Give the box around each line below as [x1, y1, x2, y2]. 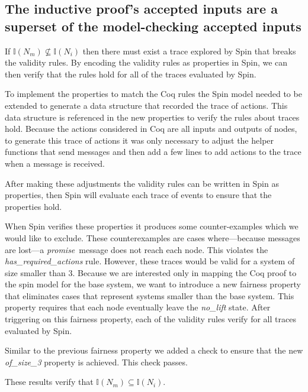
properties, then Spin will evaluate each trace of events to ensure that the [5, 189, 272, 201]
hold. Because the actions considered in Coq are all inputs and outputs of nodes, [5, 122, 297, 135]
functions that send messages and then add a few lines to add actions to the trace [5, 145, 301, 158]
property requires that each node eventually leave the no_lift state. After [5, 301, 271, 313]
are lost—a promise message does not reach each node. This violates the [5, 243, 268, 255]
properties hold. [5, 200, 62, 212]
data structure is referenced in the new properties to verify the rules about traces [5, 111, 300, 123]
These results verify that [5, 375, 94, 388]
